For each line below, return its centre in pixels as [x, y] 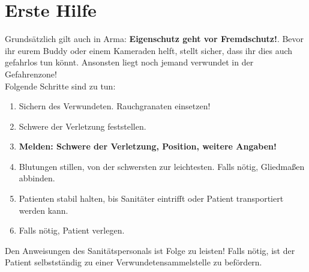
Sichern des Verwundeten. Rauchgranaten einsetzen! [115, 106]
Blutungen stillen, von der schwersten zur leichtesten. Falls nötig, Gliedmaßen [162, 166]
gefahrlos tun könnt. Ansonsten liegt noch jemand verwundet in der [129, 62]
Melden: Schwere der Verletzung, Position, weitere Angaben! [148, 146]
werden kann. [43, 210]
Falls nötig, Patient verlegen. [72, 230]
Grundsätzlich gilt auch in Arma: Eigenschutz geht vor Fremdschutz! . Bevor [154, 39]
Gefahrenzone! [31, 74]
